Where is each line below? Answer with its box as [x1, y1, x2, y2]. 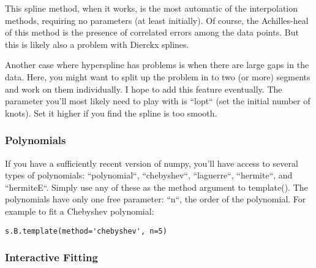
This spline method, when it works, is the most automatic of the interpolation [5, 2, 298, 14]
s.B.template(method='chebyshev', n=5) [5, 226, 167, 235]
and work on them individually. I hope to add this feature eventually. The [5, 82, 282, 95]
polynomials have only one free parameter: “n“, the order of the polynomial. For [5, 193, 306, 205]
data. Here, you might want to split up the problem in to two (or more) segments [5, 70, 310, 83]
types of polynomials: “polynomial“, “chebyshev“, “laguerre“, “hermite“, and [5, 169, 293, 182]
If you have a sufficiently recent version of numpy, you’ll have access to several [5, 156, 298, 169]
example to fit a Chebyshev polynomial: [5, 204, 154, 217]
